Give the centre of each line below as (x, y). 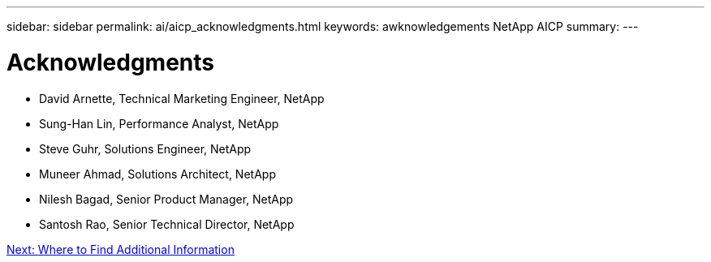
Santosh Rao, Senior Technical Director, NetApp (167, 224)
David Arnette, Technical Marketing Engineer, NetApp (182, 98)
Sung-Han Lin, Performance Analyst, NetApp (159, 123)
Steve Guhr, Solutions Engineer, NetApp (145, 148)
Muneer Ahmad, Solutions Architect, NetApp (157, 174)
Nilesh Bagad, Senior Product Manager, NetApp (166, 199)
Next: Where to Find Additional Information (121, 249)
